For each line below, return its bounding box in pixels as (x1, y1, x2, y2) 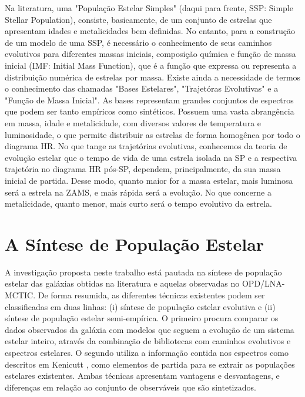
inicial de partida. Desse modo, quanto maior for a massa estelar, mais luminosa (5, 174, 293, 186)
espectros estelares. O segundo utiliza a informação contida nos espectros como (5, 346, 289, 358)
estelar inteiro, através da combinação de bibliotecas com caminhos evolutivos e (5, 335, 291, 347)
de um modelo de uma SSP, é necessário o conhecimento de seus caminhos (5, 36, 272, 48)
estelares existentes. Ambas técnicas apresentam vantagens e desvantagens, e (5, 369, 280, 382)
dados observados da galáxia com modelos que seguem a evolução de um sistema (5, 323, 294, 335)
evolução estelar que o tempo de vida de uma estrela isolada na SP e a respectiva (5, 151, 297, 163)
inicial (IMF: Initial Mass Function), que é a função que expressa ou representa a (5, 59, 297, 71)
